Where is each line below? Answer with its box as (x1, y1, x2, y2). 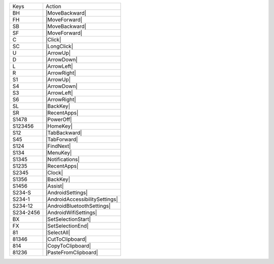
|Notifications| (46, 156, 80, 163)
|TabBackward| (46, 129, 82, 136)
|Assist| (46, 182, 64, 190)
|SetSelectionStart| (46, 216, 91, 222)
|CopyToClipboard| (46, 242, 91, 249)
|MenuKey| (46, 149, 72, 156)
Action (46, 3, 61, 10)
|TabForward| (46, 136, 78, 143)
